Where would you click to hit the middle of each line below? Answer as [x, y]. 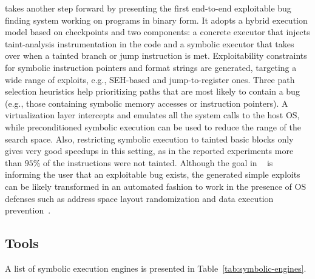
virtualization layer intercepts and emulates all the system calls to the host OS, [152, 115]
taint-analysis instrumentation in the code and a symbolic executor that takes [150, 43]
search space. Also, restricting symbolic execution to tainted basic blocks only [149, 139]
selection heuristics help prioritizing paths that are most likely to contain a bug [152, 91]
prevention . [28, 210]
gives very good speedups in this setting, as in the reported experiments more [149, 151]
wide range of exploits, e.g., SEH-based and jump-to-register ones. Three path [150, 79]
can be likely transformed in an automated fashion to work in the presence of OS [156, 186]
